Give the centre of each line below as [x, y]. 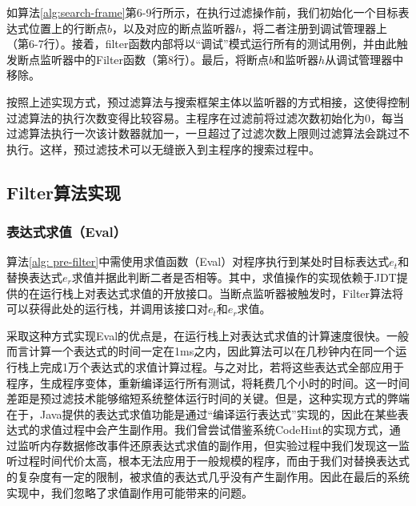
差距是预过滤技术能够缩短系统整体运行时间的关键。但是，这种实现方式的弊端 [208, 398]
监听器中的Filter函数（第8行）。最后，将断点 [154, 59]
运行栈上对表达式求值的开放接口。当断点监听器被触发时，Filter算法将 [222, 293]
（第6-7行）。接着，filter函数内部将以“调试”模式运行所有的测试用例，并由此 [202, 44]
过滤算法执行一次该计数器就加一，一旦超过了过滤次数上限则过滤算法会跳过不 [208, 133]
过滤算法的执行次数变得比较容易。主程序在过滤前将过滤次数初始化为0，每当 [205, 117]
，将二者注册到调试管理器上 [315, 28]
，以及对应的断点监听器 [174, 28]
